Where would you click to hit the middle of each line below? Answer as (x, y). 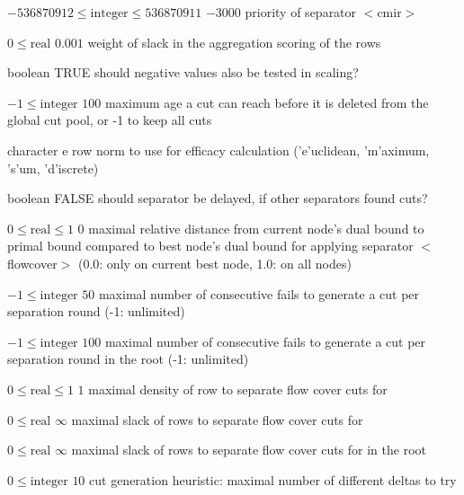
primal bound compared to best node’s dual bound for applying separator (210, 246)
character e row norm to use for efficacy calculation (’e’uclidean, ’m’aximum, (219, 150)
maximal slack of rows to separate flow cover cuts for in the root (249, 450)
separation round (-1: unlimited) (96, 311)
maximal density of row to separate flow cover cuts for (238, 389)
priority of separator (301, 12)
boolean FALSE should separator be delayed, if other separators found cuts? (218, 198)
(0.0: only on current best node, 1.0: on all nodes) (214, 263)
